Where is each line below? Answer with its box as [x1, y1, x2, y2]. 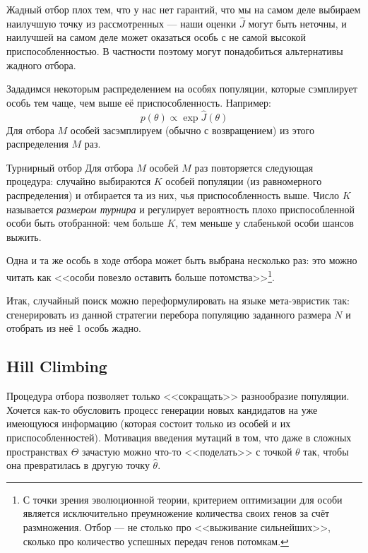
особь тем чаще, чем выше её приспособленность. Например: [6, 95, 271, 109]
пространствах [6, 444, 69, 458]
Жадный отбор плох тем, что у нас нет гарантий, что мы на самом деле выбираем [6, 2, 361, 16]
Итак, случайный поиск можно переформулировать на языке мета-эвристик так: [6, 293, 350, 308]
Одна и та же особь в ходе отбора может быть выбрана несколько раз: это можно [6, 253, 357, 268]
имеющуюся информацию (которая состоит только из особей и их [6, 416, 291, 431]
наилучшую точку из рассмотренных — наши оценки [6, 16, 237, 30]
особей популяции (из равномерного [165, 174, 322, 189]
